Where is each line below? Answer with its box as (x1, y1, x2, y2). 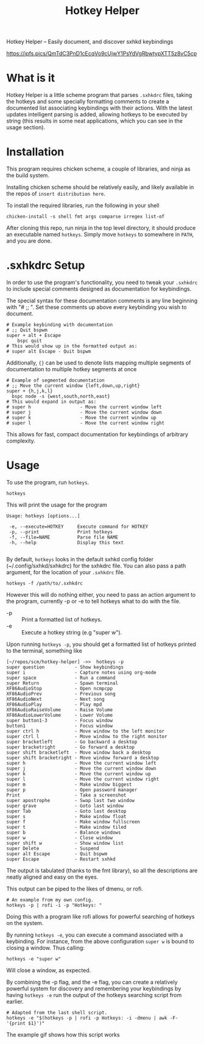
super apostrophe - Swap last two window (6, 797, 135, 803)
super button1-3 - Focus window (6, 717, 113, 723)
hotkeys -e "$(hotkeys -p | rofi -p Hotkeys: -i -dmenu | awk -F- (6, 1015, 178, 1021)
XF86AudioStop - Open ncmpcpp (6, 685, 113, 692)
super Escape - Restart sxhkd (6, 856, 116, 862)
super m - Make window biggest (6, 781, 132, 787)
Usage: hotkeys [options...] (6, 513, 80, 519)
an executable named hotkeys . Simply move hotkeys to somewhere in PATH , (6, 231, 194, 238)
